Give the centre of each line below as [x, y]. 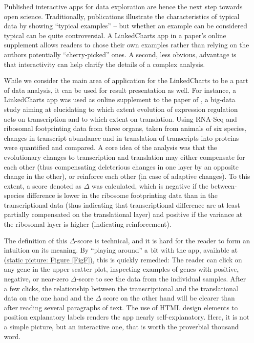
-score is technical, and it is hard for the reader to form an [162, 240]
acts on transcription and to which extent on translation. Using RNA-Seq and [121, 118]
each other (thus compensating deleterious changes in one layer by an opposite [121, 166]
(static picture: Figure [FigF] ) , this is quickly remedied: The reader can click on [123, 259]
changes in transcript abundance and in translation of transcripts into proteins [122, 138]
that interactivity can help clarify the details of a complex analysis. [105, 64]
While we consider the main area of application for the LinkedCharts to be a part [126, 80]
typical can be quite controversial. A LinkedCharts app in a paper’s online [115, 35]
